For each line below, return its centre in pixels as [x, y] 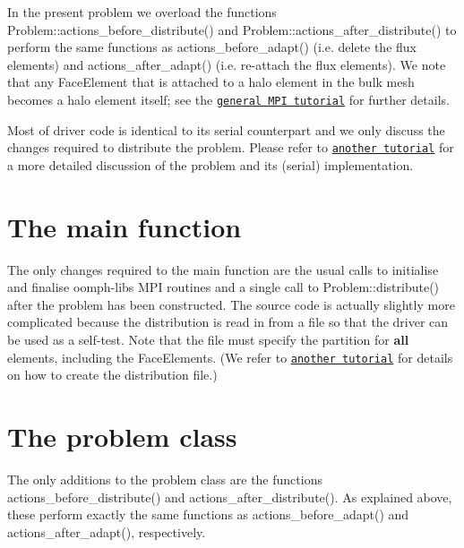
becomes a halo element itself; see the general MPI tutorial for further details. [228, 99]
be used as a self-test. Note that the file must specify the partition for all [208, 339]
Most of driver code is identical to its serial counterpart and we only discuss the [226, 129]
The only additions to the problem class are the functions [165, 479]
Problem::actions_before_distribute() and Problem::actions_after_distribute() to [232, 29]
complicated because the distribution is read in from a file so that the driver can [228, 322]
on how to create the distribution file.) [112, 375]
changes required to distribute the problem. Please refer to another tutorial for [231, 147]
